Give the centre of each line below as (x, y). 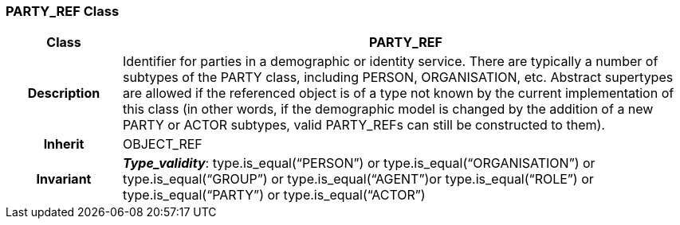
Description (64, 93)
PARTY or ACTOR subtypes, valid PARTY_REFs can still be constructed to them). (364, 125)
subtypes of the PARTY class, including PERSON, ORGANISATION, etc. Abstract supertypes (398, 78)
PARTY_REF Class (63, 11)
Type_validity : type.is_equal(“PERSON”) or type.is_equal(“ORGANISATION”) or (359, 163)
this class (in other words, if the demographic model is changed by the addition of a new (388, 109)
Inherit (64, 144)
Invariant (64, 179)
